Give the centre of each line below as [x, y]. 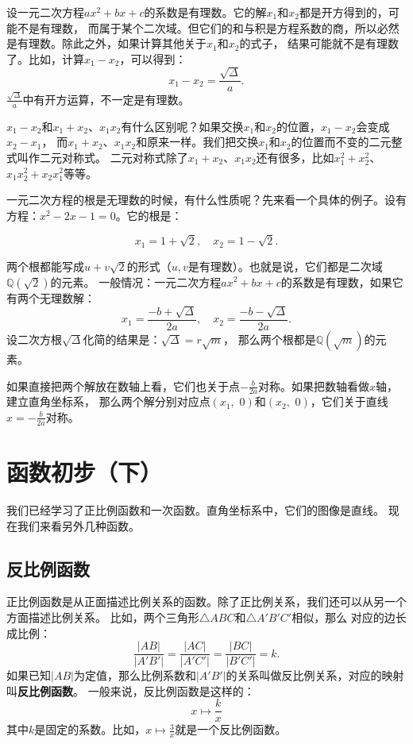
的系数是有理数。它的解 [205, 12]
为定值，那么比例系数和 [135, 675]
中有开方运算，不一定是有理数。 [106, 99]
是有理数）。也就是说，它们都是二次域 [285, 266]
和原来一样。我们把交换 [197, 142]
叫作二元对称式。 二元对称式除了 [102, 157]
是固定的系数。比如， [90, 729]
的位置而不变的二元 [341, 142]
